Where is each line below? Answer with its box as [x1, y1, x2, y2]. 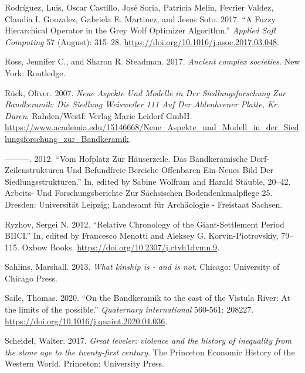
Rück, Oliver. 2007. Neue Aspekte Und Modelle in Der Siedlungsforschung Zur [5, 86, 286, 99]
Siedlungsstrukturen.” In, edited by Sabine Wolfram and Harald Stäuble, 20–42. [5, 175, 291, 187]
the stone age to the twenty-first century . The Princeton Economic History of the [5, 345, 295, 358]
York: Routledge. [5, 66, 66, 79]
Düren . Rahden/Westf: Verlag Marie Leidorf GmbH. [5, 109, 192, 121]
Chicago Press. [5, 272, 57, 284]
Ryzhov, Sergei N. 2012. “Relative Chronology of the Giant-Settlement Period [5, 218, 284, 230]
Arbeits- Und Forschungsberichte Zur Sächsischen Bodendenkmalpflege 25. [5, 186, 273, 199]
